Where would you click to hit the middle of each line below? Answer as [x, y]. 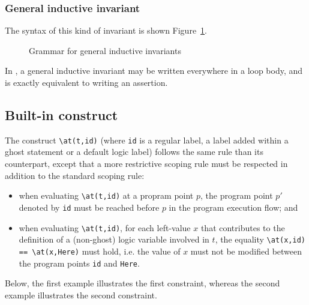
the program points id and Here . [79, 263]
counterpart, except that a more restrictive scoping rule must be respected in [146, 164]
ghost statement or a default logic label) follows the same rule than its [134, 152]
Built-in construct [61, 114]
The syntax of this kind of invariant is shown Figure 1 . [106, 30]
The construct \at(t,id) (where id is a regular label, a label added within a [147, 140]
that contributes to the [243, 227]
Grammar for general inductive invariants [105, 50]
